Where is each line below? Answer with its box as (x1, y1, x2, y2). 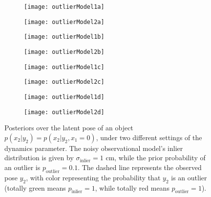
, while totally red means (95, 182, 169, 193)
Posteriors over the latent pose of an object (4, 123, 133, 133)
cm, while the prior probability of (105, 152, 206, 163)
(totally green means (4, 182, 66, 193)
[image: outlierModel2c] (24, 78, 105, 86)
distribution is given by (4, 152, 74, 163)
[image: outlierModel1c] (24, 63, 105, 71)
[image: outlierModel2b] (24, 48, 105, 55)
